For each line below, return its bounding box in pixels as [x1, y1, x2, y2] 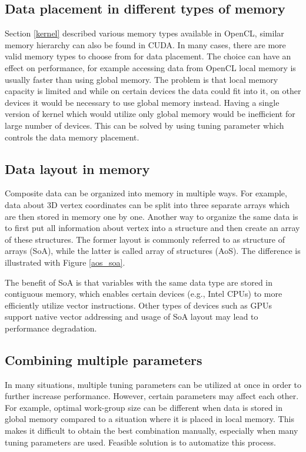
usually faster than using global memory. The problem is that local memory [5, 73, 278, 85]
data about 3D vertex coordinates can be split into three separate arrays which [5, 198, 290, 210]
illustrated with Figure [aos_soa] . [5, 256, 125, 268]
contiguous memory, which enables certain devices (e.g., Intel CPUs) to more [5, 287, 282, 300]
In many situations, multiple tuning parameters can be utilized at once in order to [5, 378, 302, 390]
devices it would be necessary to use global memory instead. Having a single [5, 96, 280, 108]
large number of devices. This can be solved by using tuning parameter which [5, 119, 284, 131]
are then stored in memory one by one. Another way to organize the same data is [5, 210, 298, 222]
